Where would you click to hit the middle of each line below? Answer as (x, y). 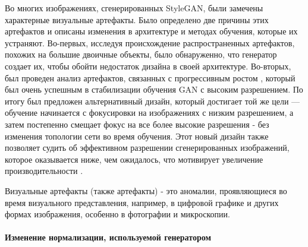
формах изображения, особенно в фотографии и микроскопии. (117, 214)
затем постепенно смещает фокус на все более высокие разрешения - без (137, 124)
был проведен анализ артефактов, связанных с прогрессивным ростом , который (150, 77)
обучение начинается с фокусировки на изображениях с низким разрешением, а (149, 113)
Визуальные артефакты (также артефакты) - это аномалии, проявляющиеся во (146, 190)
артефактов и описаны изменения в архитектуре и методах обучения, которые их (151, 31)
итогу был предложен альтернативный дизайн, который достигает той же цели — (153, 101)
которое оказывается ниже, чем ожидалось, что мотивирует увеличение (134, 159)
